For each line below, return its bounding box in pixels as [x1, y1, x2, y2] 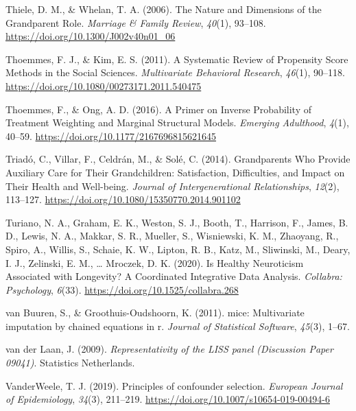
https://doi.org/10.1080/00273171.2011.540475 [5, 78, 202, 93]
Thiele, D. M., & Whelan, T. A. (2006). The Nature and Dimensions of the [5, 2, 322, 16]
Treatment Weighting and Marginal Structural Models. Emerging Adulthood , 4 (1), [5, 115, 349, 130]
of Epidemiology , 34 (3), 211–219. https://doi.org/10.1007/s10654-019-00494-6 [5, 392, 330, 406]
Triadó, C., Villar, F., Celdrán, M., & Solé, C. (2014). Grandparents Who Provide [5, 152, 351, 166]
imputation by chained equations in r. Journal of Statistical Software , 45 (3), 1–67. [5, 318, 350, 333]
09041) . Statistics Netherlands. [5, 355, 135, 370]
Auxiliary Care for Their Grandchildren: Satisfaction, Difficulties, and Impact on [5, 165, 345, 179]
